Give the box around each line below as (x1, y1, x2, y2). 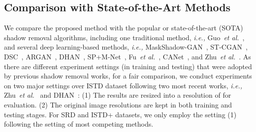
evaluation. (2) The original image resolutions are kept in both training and (4, 99, 232, 109)
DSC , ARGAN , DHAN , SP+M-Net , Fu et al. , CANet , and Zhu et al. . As (4, 51, 251, 61)
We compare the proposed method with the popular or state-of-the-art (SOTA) (4, 23, 243, 33)
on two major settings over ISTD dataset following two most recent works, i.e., (4, 80, 242, 90)
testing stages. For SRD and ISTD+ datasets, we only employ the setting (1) (4, 109, 237, 119)
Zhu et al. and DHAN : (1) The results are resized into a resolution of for (4, 90, 231, 100)
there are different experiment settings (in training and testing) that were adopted (4, 61, 252, 71)
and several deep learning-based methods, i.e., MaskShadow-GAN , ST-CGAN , (4, 42, 248, 52)
